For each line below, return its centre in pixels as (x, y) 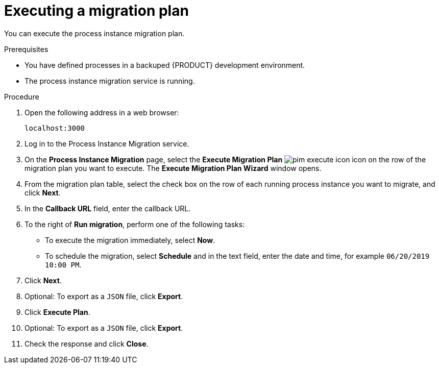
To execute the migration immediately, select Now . (130, 240)
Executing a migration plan (96, 11)
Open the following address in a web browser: (102, 112)
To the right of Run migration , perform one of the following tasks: (135, 224)
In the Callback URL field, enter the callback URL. (108, 208)
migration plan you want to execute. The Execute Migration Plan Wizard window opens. (173, 168)
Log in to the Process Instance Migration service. (107, 143)
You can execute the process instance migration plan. (94, 33)
